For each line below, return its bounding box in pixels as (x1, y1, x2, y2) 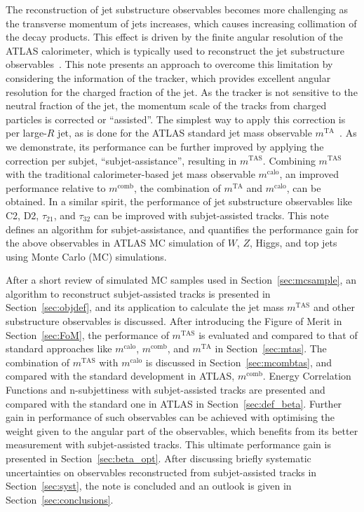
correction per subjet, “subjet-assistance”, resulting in (6, 153, 237, 167)
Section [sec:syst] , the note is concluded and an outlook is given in (6, 478, 292, 493)
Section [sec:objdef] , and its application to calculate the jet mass (6, 300, 284, 314)
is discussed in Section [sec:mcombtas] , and (145, 354, 332, 369)
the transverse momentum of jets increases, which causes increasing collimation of (6, 15, 357, 30)
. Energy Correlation (262, 368, 351, 383)
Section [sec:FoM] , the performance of (6, 327, 169, 342)
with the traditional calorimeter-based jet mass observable (6, 167, 255, 181)
